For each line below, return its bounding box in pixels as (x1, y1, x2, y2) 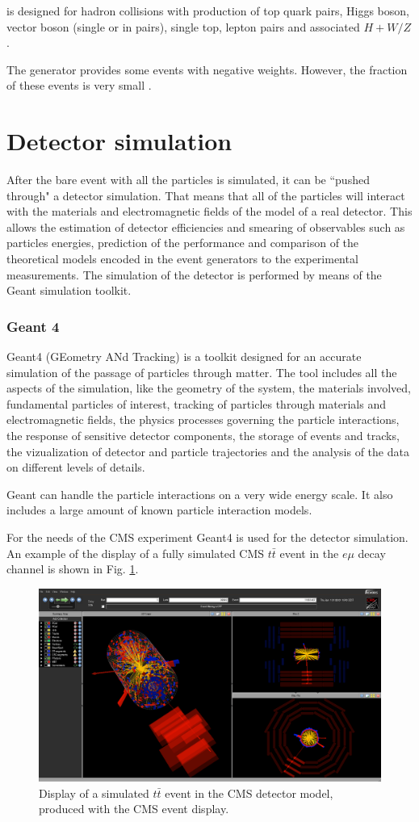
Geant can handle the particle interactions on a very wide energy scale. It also (6, 485, 393, 502)
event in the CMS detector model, (165, 784, 333, 801)
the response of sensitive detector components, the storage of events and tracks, (6, 427, 400, 444)
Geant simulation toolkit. (6, 282, 132, 299)
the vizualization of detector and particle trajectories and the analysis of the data (6, 442, 409, 459)
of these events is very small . (6, 77, 152, 94)
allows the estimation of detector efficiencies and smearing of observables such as (6, 218, 405, 235)
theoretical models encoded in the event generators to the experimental (6, 250, 358, 267)
